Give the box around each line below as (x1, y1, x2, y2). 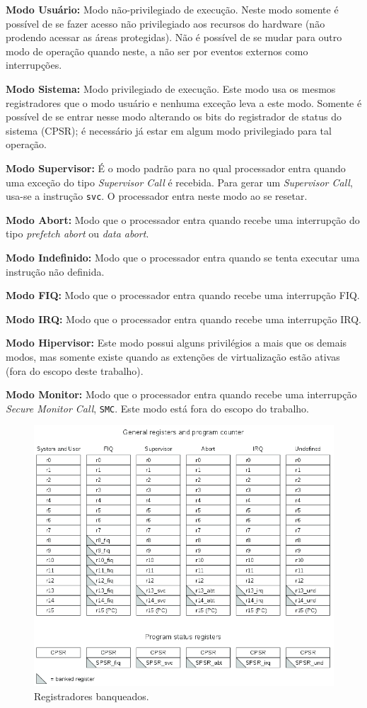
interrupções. (6, 57, 62, 72)
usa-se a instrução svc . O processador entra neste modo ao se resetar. (6, 189, 308, 203)
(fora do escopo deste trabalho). (6, 363, 144, 378)
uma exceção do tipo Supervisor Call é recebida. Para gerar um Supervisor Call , (6, 174, 353, 189)
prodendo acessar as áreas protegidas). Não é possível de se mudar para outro (6, 30, 342, 45)
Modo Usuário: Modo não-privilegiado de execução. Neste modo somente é (6, 2, 339, 16)
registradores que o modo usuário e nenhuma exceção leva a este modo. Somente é (6, 95, 362, 110)
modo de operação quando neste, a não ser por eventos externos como (6, 43, 308, 58)
